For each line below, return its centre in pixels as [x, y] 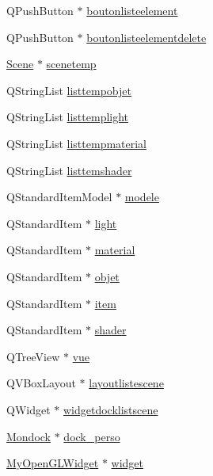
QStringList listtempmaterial [77, 143]
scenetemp [71, 64]
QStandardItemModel [59, 197]
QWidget [29, 409]
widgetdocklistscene [110, 409]
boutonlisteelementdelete [146, 37]
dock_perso [92, 436]
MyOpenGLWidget [53, 463]
